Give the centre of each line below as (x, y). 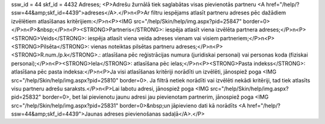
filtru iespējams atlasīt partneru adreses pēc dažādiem (218, 13)
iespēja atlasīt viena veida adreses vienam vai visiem (153, 38)
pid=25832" (26, 97)
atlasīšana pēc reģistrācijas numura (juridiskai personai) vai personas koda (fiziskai (205, 55)
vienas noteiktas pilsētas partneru (132, 46)
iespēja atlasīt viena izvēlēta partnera (212, 29)
